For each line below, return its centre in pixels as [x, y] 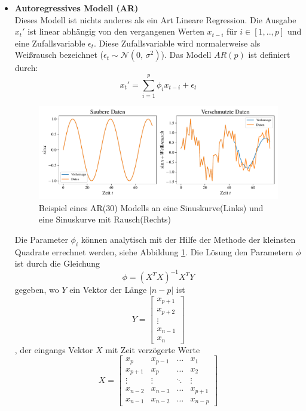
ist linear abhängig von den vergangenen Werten [116, 31]
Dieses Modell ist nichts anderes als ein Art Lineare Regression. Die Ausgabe [155, 19]
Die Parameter [41, 239]
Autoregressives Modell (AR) [76, 8]
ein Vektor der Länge [108, 290]
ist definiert [269, 55]
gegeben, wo [37, 290]
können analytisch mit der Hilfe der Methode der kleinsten [188, 239]
